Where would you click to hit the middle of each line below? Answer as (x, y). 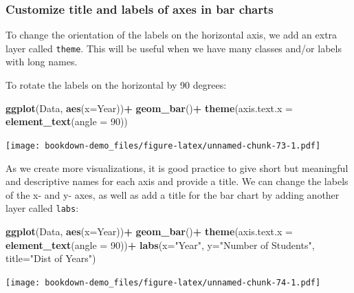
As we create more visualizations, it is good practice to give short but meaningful (177, 167)
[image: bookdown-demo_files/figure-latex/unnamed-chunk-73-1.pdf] (163, 145)
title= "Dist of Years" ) (51, 258)
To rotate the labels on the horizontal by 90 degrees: (116, 85)
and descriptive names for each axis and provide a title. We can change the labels (177, 181)
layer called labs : (42, 208)
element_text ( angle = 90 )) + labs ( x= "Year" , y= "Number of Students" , (160, 245)
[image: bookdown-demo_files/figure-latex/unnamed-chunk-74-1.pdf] (163, 282)
